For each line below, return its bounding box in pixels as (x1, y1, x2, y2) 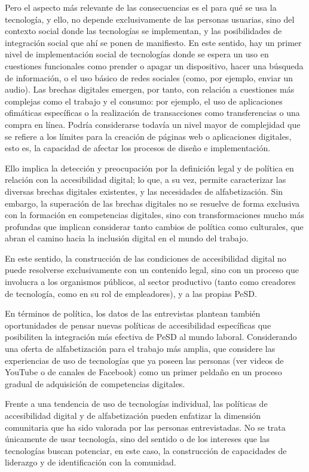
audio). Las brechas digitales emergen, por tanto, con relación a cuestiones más (5, 83, 295, 96)
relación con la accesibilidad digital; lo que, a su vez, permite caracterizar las (5, 173, 286, 186)
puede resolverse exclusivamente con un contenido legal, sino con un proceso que (5, 263, 299, 276)
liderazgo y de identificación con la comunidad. (5, 456, 176, 468)
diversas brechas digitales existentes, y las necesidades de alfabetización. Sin (5, 185, 283, 197)
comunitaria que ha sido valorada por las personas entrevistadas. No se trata (5, 421, 286, 433)
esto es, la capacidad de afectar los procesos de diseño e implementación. (5, 142, 271, 154)
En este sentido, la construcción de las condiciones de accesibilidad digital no (5, 252, 286, 264)
